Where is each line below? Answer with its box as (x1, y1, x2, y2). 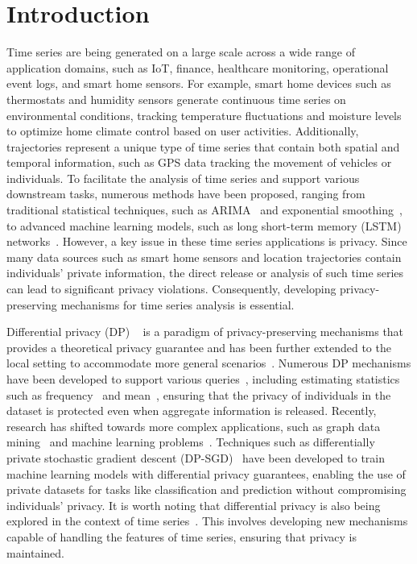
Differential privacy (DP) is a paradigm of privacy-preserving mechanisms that (6, 323, 404, 340)
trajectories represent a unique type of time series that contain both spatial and (6, 138, 400, 155)
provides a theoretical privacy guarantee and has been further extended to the (6, 338, 391, 355)
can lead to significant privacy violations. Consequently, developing (6, 280, 336, 297)
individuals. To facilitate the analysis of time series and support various (6, 169, 360, 186)
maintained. (6, 544, 64, 561)
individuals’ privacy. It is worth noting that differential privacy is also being (6, 496, 381, 513)
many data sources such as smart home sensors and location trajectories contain (6, 248, 402, 265)
